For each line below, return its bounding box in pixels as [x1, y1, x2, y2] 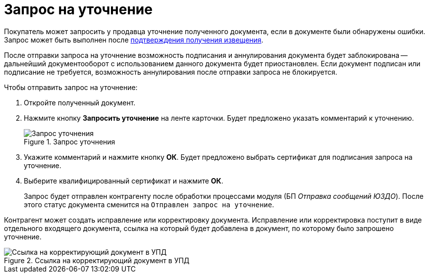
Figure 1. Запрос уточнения [24, 137, 115, 146]
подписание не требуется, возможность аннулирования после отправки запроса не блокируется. [4, 67, 337, 76]
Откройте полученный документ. [24, 98, 136, 107]
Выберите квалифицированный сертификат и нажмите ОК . [24, 176, 223, 185]
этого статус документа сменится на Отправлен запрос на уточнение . [24, 200, 274, 209]
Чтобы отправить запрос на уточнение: [4, 83, 138, 92]
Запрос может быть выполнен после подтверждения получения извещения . [4, 35, 264, 44]
